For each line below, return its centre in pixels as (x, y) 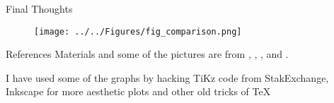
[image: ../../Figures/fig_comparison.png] (138, 31)
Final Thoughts (39, 8)
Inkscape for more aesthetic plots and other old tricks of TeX (138, 91)
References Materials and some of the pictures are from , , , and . (147, 54)
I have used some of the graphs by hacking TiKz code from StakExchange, (167, 77)
